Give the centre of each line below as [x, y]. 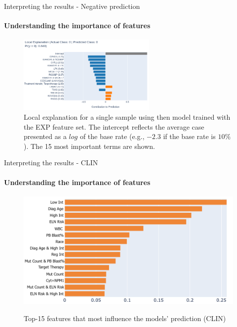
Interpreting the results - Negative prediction [72, 6]
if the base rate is [189, 136]
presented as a [45, 136]
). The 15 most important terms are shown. [89, 146]
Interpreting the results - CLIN [51, 163]
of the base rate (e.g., [112, 136]
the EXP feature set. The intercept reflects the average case [114, 126]
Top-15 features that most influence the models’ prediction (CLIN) [125, 318]
